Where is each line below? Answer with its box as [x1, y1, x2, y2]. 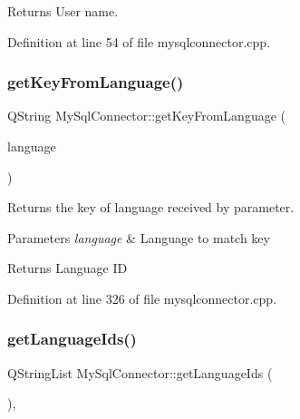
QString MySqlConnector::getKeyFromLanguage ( [7, 106, 286, 125]
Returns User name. [7, 2, 119, 20]
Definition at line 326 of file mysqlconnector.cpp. [7, 288, 277, 307]
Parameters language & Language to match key [7, 228, 270, 247]
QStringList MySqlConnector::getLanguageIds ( [7, 363, 273, 382]
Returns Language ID [7, 258, 128, 278]
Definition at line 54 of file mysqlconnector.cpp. [7, 32, 271, 51]
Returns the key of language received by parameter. [7, 198, 295, 217]
